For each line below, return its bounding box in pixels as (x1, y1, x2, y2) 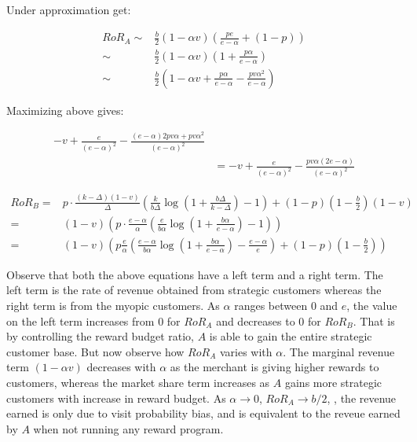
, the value (346, 297, 397, 313)
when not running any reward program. (33, 420, 224, 436)
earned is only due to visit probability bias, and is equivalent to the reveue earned (6, 405, 401, 422)
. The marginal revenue (283, 343, 395, 359)
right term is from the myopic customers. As (6, 297, 220, 313)
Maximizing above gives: (6, 101, 124, 118)
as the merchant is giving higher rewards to (170, 359, 379, 375)
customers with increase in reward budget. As (6, 389, 226, 406)
